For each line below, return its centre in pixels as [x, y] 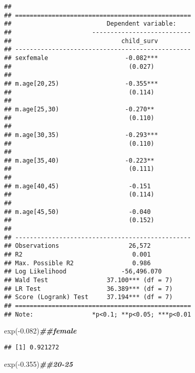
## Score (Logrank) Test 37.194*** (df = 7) [89, 297]
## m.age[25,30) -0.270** [79, 109]
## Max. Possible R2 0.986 [78, 263]
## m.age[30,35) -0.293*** [81, 135]
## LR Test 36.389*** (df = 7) [89, 289]
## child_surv [81, 41]
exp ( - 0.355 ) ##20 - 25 [39, 364]
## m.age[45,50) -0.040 [78, 212]
